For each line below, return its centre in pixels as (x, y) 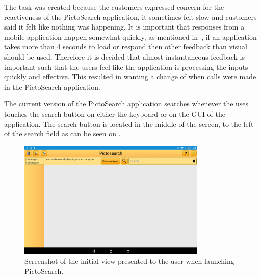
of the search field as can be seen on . (62, 134)
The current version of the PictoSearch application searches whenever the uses (126, 104)
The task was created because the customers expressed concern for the (114, 7)
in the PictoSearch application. (52, 86)
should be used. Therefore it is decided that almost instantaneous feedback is (124, 56)
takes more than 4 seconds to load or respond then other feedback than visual (126, 47)
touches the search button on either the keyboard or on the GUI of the (115, 113)
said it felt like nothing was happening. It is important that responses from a (124, 27)
